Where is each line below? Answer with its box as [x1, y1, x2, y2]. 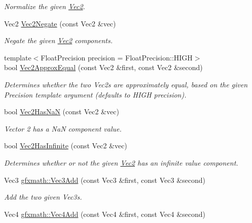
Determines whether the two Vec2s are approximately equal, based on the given [4, 79, 248, 89]
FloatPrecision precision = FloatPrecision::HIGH [41, 52, 193, 62]
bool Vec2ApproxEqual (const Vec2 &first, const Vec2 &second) [4, 62, 203, 73]
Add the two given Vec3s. [4, 192, 82, 202]
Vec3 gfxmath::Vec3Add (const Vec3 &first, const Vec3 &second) [4, 174, 206, 185]
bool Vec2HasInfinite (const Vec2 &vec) [4, 140, 127, 151]
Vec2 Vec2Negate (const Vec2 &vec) [4, 18, 116, 28]
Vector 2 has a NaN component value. [4, 123, 122, 134]
